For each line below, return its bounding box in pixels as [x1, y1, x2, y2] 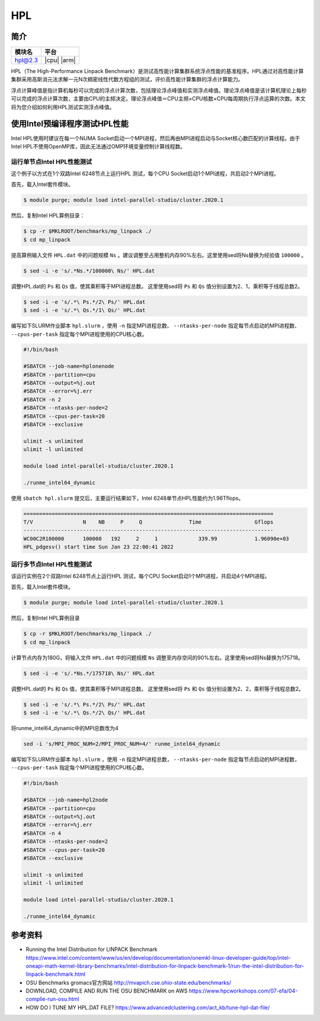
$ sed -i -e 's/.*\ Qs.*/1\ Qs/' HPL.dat [23, 307, 146, 314]
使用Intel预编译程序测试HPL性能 [11, 119, 129, 129]
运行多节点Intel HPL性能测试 [11, 560, 92, 568]
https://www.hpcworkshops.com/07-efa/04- [188, 987, 298, 994]
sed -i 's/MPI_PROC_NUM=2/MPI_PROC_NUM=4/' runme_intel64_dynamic [23, 741, 220, 747]
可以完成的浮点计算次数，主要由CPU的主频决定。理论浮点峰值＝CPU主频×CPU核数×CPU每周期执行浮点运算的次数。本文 [11, 95, 306, 102]
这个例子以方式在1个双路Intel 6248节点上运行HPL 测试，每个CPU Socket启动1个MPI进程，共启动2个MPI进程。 [11, 170, 280, 177]
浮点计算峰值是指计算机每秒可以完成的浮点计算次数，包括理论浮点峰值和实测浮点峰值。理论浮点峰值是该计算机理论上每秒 [11, 87, 307, 94]
